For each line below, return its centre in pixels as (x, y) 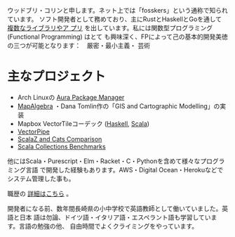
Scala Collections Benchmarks (62, 146)
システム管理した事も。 (41, 179)
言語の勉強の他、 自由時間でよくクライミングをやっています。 (108, 226)
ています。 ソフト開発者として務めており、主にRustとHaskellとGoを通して (115, 19)
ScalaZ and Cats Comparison (60, 139)
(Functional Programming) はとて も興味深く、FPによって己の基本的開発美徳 (117, 37)
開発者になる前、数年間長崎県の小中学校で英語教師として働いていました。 (115, 208)
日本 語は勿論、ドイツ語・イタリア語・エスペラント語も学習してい (115, 217)
